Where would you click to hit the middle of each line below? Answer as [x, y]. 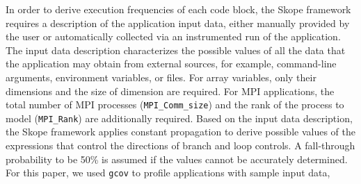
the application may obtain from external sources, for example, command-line [171, 64]
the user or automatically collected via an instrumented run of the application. [173, 36]
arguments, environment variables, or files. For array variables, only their [161, 77]
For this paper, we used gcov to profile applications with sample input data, [168, 173]
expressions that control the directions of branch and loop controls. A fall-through [180, 145]
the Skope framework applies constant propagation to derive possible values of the [180, 132]
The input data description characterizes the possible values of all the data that [176, 50]
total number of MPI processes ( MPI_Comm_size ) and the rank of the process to [175, 104]
